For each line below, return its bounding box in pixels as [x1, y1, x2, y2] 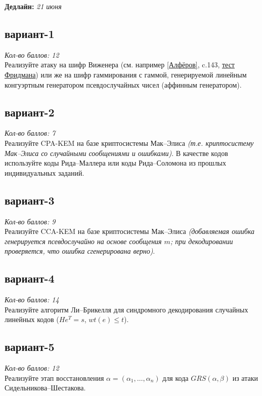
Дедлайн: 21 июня [5, 1, 62, 11]
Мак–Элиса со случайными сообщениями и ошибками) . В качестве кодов [5, 147, 228, 158]
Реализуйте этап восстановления [5, 372, 104, 383]
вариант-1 [5, 25, 55, 41]
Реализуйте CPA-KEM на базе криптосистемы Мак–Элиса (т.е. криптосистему [5, 137, 254, 148]
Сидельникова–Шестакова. [5, 382, 86, 393]
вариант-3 [5, 192, 55, 208]
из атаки [232, 372, 258, 383]
